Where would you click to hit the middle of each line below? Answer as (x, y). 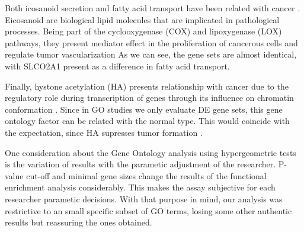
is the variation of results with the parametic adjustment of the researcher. (140, 164)
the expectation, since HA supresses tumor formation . (104, 132)
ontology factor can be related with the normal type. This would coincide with (147, 121)
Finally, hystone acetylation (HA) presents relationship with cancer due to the (147, 86)
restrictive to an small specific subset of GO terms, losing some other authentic (148, 210)
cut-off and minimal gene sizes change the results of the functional (146, 175)
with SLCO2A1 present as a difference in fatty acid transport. (117, 66)
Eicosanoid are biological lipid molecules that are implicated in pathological (142, 19)
